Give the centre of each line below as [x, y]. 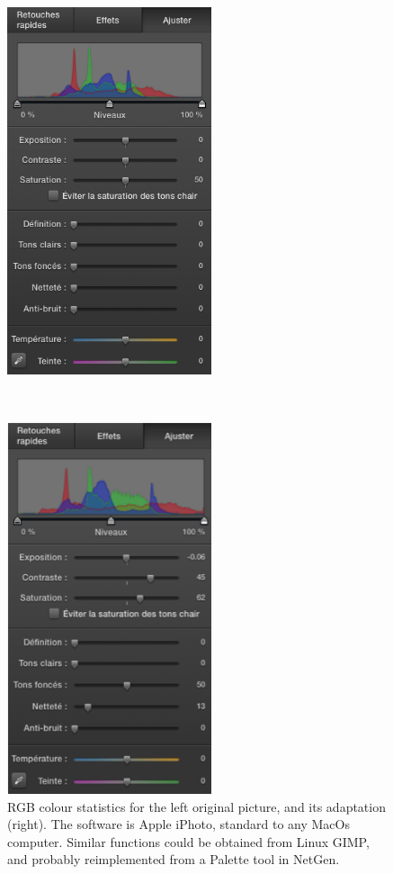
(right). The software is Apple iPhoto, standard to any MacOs [179, 824]
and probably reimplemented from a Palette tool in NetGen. [174, 859]
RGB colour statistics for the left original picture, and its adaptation [196, 806]
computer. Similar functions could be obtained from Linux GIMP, [188, 841]
